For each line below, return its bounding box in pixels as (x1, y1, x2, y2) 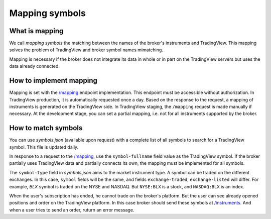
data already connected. (9, 63, 60, 69)
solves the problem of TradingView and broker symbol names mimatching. (9, 47, 163, 53)
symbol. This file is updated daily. (9, 144, 79, 150)
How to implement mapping (9, 76, 98, 85)
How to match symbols (9, 124, 83, 133)
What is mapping (9, 27, 64, 35)
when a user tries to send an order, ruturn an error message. (9, 206, 134, 213)
